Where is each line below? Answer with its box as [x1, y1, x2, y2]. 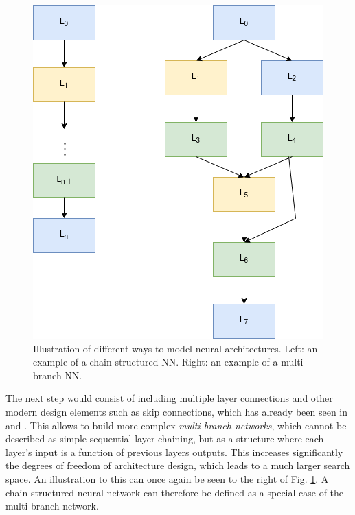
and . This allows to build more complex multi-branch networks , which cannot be [5, 418, 347, 432]
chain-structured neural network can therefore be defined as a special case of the [5, 485, 344, 499]
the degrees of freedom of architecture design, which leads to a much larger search [5, 458, 350, 472]
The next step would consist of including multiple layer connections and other [5, 391, 333, 405]
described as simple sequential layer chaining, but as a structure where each [5, 431, 324, 446]
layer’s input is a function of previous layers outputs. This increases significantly [5, 444, 343, 459]
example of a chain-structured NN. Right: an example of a [33, 355, 278, 369]
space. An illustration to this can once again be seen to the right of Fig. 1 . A [5, 471, 329, 486]
